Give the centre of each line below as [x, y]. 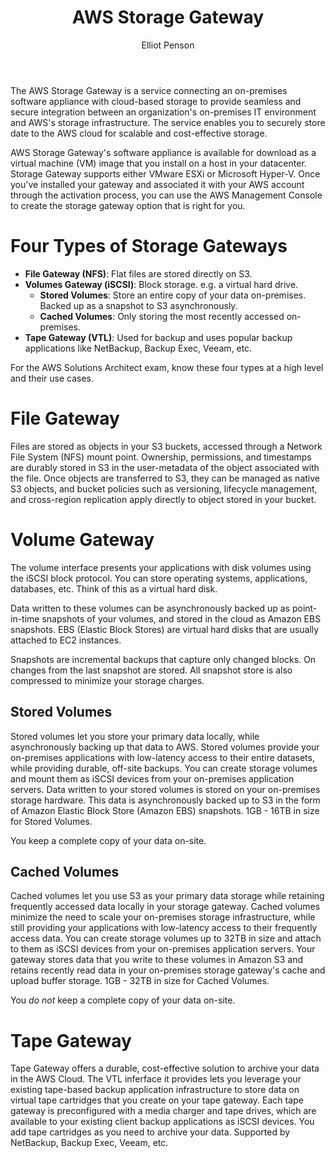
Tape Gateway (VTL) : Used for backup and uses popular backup [158, 337]
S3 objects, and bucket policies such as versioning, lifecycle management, [164, 488]
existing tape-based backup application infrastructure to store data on [155, 1090]
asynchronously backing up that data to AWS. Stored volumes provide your [165, 747]
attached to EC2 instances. [66, 640]
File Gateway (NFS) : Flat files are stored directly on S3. [138, 273]
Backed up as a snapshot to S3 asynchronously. [138, 305]
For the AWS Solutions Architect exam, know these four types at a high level [167, 367]
